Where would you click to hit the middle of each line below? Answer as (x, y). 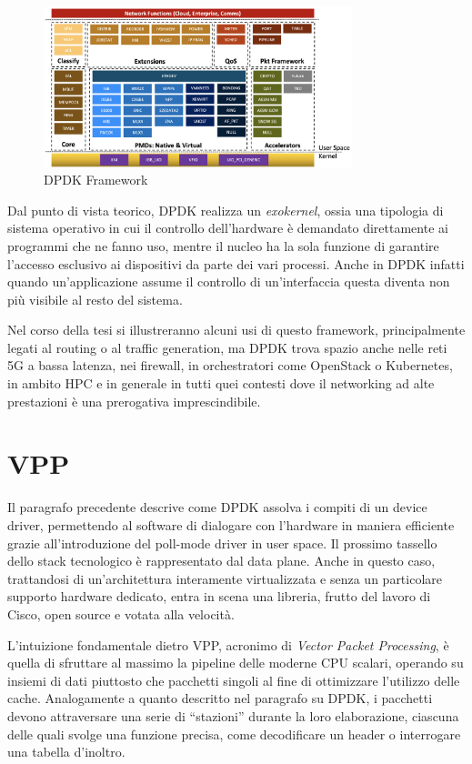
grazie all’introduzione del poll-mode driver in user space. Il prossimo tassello (222, 543)
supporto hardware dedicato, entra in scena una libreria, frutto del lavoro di (219, 596)
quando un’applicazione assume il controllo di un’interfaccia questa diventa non (229, 281)
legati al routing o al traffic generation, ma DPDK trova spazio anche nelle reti (227, 347)
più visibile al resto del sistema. (95, 299)
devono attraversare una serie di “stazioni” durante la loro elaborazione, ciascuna (233, 715)
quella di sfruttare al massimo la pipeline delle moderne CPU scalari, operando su (236, 663)
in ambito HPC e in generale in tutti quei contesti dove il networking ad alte (221, 383)
